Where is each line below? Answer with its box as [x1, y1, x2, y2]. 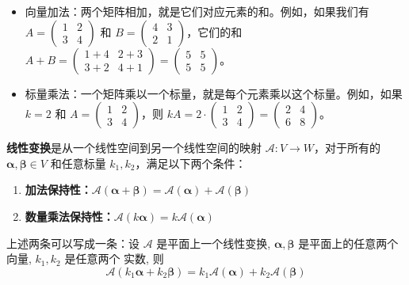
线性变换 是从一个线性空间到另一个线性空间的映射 [6, 139, 262, 156]
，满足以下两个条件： [135, 154, 247, 171]
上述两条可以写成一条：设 [6, 234, 140, 251]
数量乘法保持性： [25, 207, 114, 224]
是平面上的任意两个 [298, 234, 399, 251]
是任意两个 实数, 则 [64, 250, 164, 267]
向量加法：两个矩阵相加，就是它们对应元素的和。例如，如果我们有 [25, 3, 369, 19]
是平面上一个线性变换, [156, 234, 271, 251]
